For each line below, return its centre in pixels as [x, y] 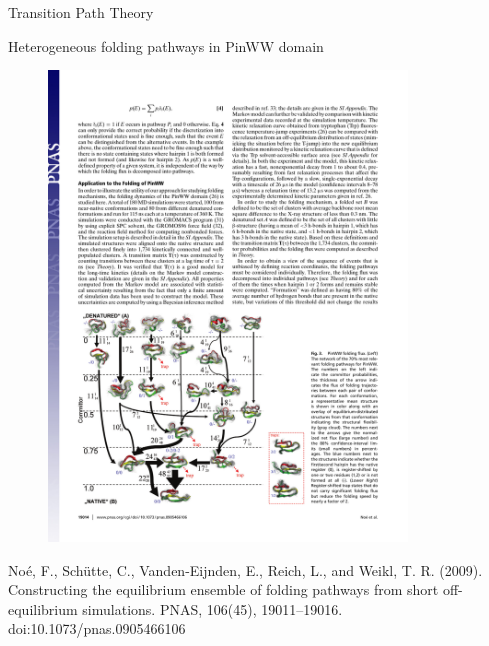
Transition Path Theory [81, 12]
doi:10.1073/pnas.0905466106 [97, 628]
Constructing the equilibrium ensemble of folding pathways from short [223, 589]
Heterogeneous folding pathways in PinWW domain [166, 45]
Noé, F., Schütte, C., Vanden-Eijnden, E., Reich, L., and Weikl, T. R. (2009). [245, 569]
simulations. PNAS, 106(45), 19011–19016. [212, 608]
